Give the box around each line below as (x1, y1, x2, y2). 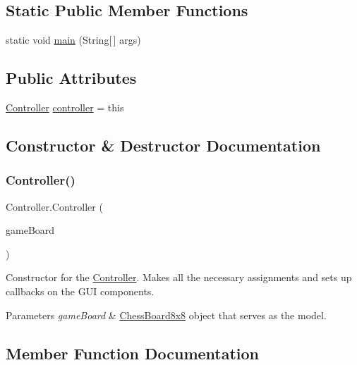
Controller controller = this (6, 100, 124, 114)
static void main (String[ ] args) (6, 32, 141, 47)
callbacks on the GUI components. (6, 283, 155, 298)
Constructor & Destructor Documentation (6, 134, 321, 156)
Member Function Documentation (6, 342, 260, 364)
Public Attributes (6, 67, 137, 89)
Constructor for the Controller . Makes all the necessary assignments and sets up (6, 270, 352, 285)
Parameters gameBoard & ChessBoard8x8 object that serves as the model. (6, 307, 327, 322)
